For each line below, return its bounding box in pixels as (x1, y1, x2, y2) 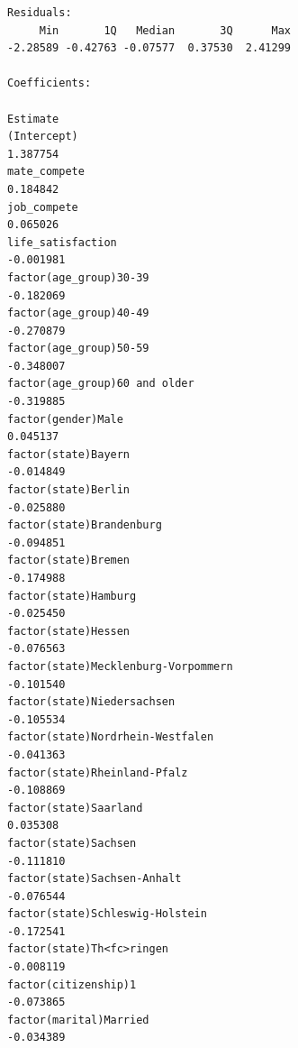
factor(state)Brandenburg (7, 519, 162, 532)
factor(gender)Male (7, 412, 123, 426)
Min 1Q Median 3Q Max (39, 23, 291, 37)
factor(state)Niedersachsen (7, 695, 176, 709)
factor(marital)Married (7, 1013, 149, 1026)
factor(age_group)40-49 (7, 307, 149, 320)
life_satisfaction (7, 235, 117, 249)
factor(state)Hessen (7, 624, 131, 638)
